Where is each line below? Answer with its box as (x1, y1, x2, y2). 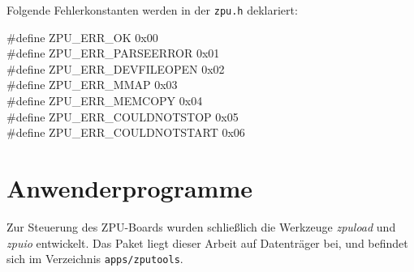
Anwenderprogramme (6, 172, 252, 204)
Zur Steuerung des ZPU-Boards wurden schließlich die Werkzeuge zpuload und (6, 218, 396, 235)
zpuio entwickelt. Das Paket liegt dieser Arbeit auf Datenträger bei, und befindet (6, 234, 408, 251)
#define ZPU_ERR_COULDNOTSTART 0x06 (6, 124, 245, 141)
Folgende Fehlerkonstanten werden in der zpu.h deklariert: (6, 2, 298, 18)
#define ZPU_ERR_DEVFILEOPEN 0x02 (6, 60, 225, 77)
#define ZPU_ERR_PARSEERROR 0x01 (6, 45, 220, 62)
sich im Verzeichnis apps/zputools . (6, 250, 183, 267)
